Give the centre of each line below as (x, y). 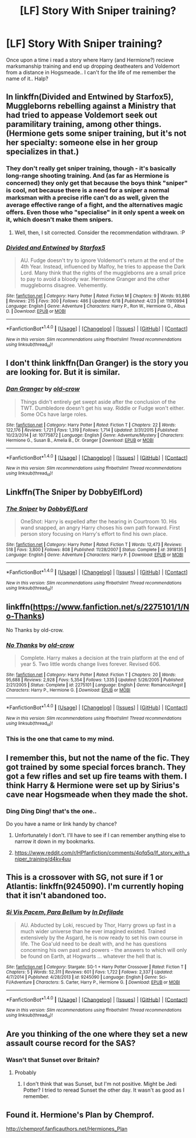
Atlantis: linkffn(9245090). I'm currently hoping (95, 887)
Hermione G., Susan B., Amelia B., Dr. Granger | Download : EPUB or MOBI (80, 440)
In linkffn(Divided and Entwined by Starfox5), (90, 97)
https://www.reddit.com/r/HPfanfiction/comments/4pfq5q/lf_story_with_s (102, 852)
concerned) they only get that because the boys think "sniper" (97, 183)
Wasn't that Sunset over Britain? (53, 1060)
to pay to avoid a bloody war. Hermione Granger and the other (95, 279)
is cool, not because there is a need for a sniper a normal (88, 190)
